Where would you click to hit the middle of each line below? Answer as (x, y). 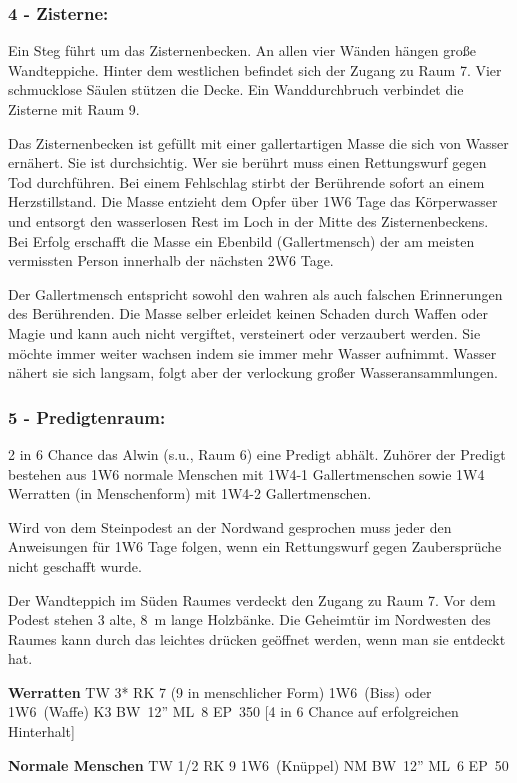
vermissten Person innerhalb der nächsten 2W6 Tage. (171, 260)
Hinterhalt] (41, 731)
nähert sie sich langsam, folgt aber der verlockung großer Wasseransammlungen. (253, 372)
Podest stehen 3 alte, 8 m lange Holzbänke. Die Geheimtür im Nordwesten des (249, 619)
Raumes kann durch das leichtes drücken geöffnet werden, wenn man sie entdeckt (257, 638)
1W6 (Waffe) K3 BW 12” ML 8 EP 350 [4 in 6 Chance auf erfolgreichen (233, 711)
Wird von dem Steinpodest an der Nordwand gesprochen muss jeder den (230, 526)
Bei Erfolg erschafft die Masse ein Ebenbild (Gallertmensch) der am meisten (241, 240)
